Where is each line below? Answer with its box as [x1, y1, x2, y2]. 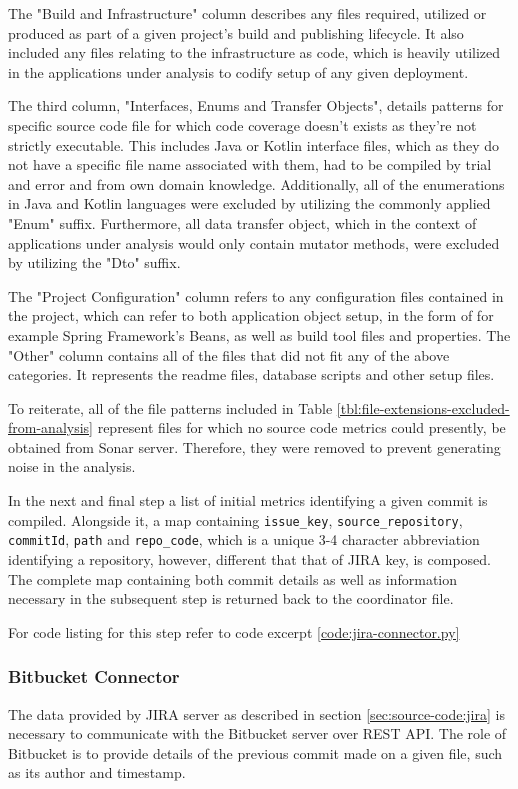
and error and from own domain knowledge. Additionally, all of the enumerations [8, 173, 505, 194]
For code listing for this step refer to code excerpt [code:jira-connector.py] [8, 621, 460, 642]
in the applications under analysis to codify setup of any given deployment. [8, 61, 469, 82]
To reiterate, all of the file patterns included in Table [8, 397, 333, 418]
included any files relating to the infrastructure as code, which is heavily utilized [8, 42, 501, 63]
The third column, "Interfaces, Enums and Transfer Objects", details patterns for [8, 95, 504, 116]
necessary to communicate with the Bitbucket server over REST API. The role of [8, 723, 507, 744]
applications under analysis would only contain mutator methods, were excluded [8, 232, 500, 253]
